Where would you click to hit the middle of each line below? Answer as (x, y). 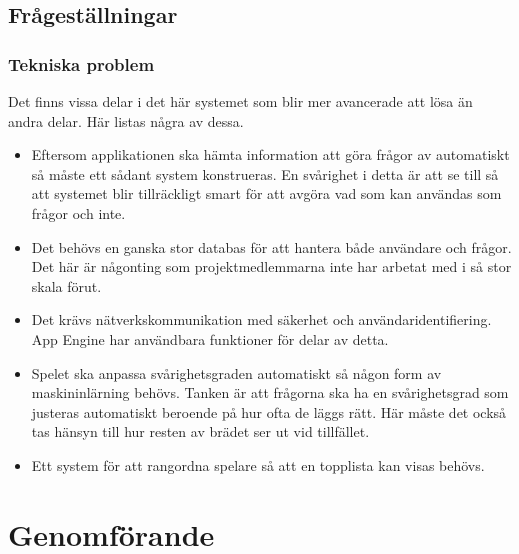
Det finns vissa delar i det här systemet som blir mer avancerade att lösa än (240, 101)
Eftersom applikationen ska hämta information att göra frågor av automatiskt (270, 154)
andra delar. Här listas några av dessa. (126, 120)
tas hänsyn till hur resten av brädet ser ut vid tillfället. (200, 431)
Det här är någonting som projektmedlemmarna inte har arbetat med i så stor (271, 266)
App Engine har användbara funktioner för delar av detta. (210, 338)
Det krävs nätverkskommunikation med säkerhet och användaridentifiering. (261, 319)
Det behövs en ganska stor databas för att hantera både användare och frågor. (271, 246)
